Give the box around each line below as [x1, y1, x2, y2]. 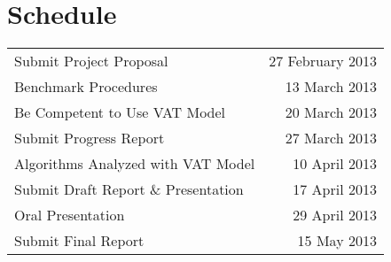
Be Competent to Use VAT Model [14, 102, 226, 123]
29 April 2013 [293, 204, 377, 226]
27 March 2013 [285, 127, 377, 149]
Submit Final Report [14, 230, 145, 251]
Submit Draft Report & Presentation [14, 179, 244, 200]
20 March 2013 [285, 102, 377, 123]
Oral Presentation [14, 204, 125, 226]
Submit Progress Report [14, 127, 165, 149]
